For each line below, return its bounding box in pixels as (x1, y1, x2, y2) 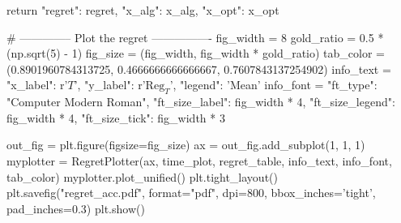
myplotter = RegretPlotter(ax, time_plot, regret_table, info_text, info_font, (6, 152, 392, 169)
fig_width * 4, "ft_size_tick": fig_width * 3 (6, 109, 225, 126)
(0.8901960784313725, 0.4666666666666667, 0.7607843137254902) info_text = (6, 60, 391, 77)
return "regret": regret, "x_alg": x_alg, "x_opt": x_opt (6, 2, 279, 18)
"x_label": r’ (6, 76, 68, 93)
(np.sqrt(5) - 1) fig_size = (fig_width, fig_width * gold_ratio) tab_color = (6, 45, 385, 62)
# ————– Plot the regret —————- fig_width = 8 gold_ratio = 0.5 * (6, 28, 384, 45)
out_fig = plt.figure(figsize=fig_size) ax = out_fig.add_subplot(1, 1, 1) (6, 136, 365, 153)
